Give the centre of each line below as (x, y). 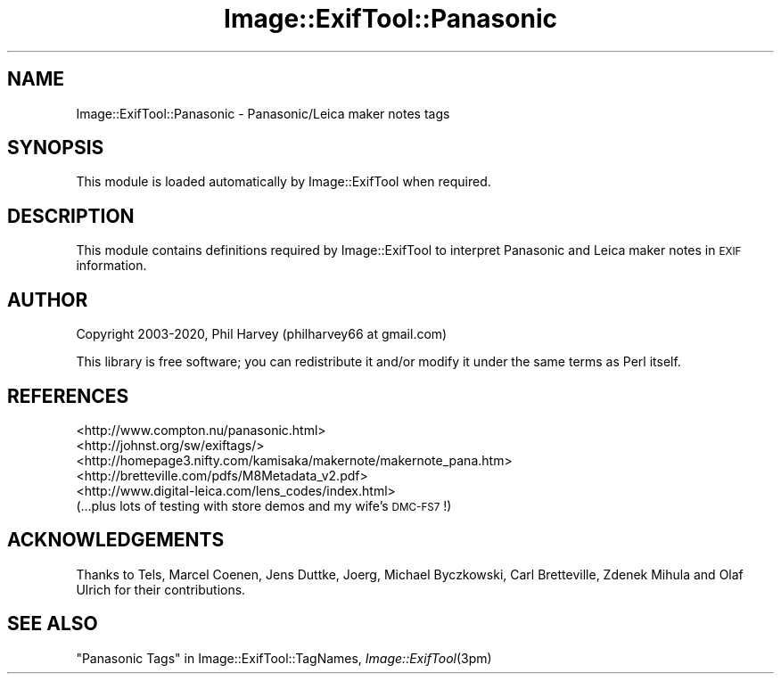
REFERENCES (68, 396)
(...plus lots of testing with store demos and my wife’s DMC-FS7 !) (264, 505)
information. (111, 266)
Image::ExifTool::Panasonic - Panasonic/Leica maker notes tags (263, 113)
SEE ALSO (53, 624)
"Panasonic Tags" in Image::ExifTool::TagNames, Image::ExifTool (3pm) (284, 658)
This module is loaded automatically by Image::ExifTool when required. (284, 182)
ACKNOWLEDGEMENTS (116, 540)
